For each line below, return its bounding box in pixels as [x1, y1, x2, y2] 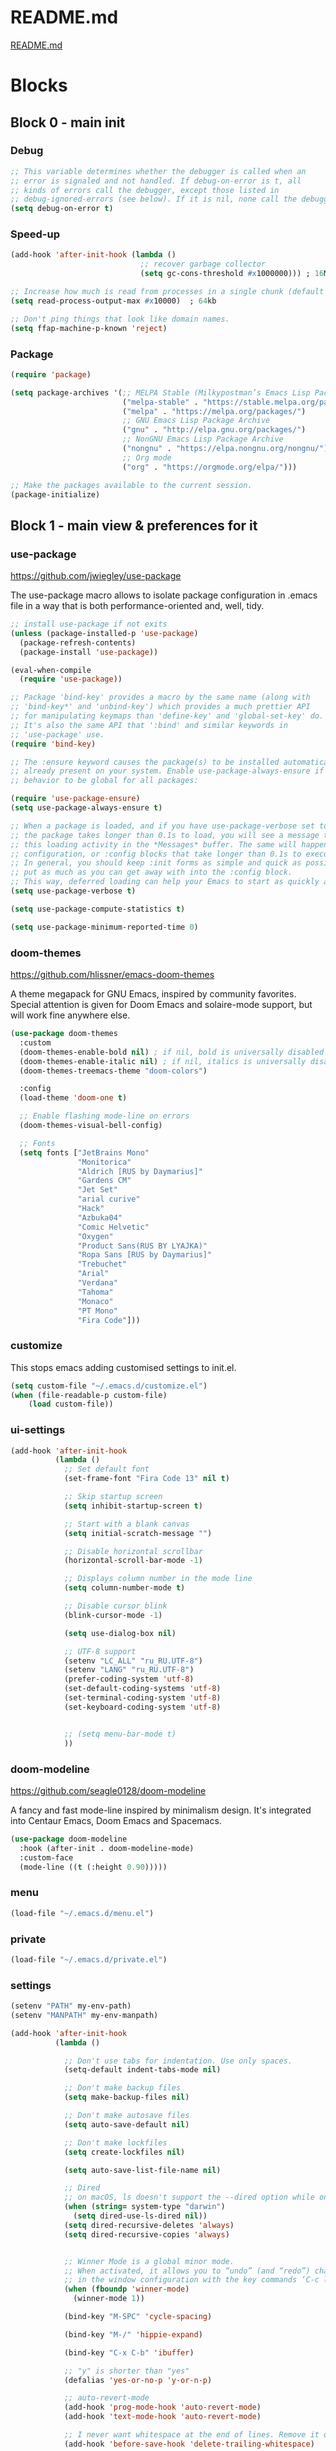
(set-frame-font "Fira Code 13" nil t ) [63, 1474, 230, 1484]
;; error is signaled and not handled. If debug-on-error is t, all [10, 176, 302, 186]
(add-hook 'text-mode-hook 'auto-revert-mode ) [63, 2412, 262, 2422]
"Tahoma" [77, 1287, 114, 1297]
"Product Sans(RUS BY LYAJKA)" [77, 1241, 208, 1251]
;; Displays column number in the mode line [63, 1574, 253, 1584]
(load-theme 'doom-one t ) [19, 1093, 128, 1103]
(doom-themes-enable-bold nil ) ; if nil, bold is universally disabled [19, 1047, 325, 1057]
